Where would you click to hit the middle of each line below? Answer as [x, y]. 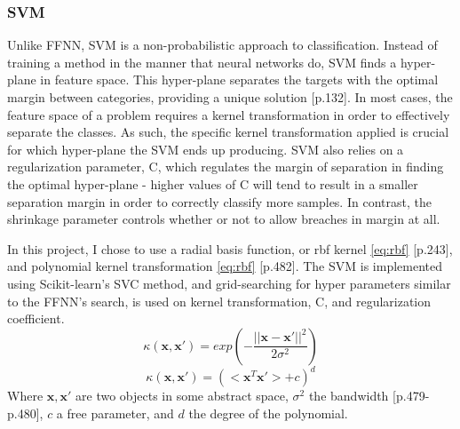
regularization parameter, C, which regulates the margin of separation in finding [226, 167]
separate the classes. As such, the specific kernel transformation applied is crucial [228, 132]
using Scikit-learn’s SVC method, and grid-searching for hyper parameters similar [229, 283]
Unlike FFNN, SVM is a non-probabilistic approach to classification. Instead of [222, 45]
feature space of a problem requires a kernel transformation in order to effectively [229, 114]
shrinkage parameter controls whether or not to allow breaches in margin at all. [224, 219]
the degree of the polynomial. [268, 413]
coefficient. [36, 318]
